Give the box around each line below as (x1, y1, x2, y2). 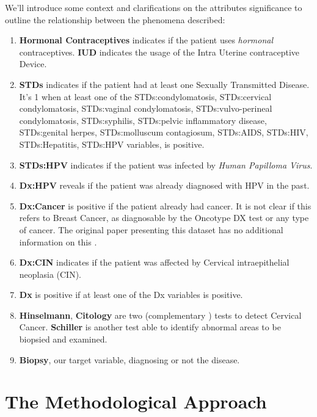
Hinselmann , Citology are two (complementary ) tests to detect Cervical (19, 308, 302, 321)
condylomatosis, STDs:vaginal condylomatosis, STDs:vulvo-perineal (19, 102, 272, 115)
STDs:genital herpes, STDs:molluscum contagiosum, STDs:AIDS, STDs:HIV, (19, 126, 308, 139)
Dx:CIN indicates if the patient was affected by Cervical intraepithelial (19, 256, 290, 269)
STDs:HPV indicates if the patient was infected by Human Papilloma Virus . (19, 158, 313, 171)
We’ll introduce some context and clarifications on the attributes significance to (5, 1, 302, 13)
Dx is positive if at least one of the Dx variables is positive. (19, 288, 243, 301)
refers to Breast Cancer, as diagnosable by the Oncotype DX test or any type (19, 211, 309, 224)
